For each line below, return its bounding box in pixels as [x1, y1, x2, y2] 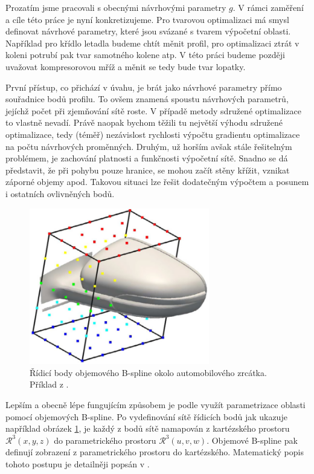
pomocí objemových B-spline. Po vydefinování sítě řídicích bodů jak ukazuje [5, 410, 287, 423]
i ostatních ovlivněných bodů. [5, 187, 115, 200]
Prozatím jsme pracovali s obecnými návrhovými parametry [5, 1, 226, 13]
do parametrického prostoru [54, 433, 156, 446]
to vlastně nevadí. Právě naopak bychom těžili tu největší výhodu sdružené [5, 116, 283, 129]
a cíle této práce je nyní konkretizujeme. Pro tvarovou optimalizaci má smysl [5, 13, 289, 25]
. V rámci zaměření [232, 1, 304, 13]
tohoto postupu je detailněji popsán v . [5, 457, 150, 470]
